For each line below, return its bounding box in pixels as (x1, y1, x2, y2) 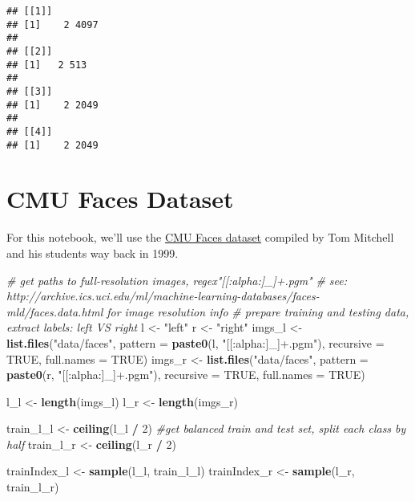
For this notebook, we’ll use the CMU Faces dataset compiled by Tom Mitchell (6, 229, 394, 246)
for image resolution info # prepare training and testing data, (107, 303, 409, 320)
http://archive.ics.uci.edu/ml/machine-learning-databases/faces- (6, 287, 320, 304)
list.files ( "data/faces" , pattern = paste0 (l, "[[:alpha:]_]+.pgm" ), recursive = (6, 334, 385, 351)
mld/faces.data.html (6, 303, 103, 320)
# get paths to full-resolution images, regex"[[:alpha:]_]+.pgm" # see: (6, 271, 348, 288)
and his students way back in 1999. (6, 244, 179, 261)
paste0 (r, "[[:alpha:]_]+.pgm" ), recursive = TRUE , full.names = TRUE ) (6, 366, 365, 383)
